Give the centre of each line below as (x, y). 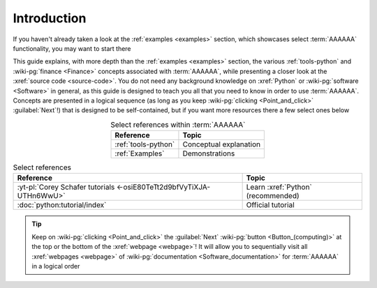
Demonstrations (209, 153)
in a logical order (56, 266)
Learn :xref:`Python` (279, 187)
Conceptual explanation (222, 144)
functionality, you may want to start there (72, 48)
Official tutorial (270, 205)
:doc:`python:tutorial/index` (62, 205)
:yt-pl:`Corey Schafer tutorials (66, 187)
